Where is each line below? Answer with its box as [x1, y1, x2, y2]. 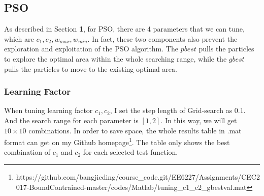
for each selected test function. [83, 147, 178, 157]
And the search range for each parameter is [4, 115, 139, 125]
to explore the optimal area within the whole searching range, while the [4, 53, 227, 64]
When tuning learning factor [4, 105, 93, 116]
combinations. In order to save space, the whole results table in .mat [28, 125, 242, 135]
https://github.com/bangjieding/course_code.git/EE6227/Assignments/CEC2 [16, 172, 260, 182]
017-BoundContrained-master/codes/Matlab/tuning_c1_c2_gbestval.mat [16, 181, 247, 192]
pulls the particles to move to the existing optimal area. [4, 63, 177, 74]
